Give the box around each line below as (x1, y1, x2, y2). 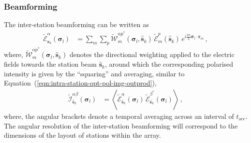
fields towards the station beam (4, 59, 97, 69)
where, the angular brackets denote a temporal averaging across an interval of (4, 111, 234, 121)
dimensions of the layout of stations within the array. (4, 130, 161, 140)
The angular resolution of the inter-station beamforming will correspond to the (4, 120, 238, 130)
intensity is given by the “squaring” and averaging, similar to (4, 68, 185, 78)
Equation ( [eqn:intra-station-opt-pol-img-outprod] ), (4, 78, 157, 88)
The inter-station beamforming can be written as (4, 19, 149, 29)
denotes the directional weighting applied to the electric (69, 49, 235, 59)
